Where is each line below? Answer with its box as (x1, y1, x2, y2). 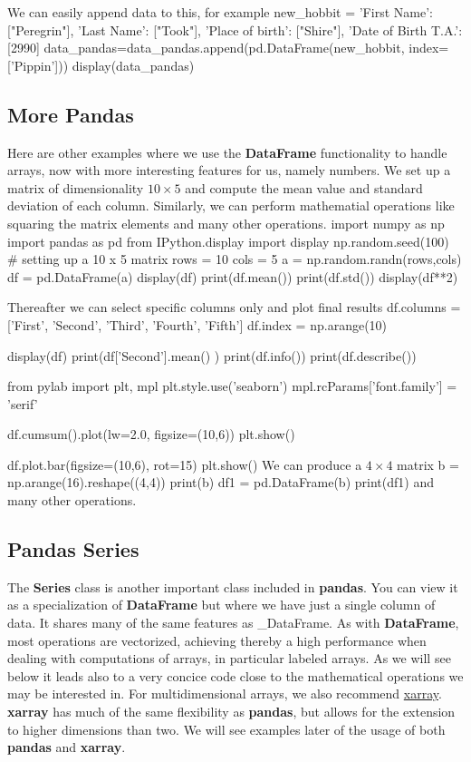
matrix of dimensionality (7, 178, 144, 197)
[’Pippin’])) (7, 55, 69, 74)
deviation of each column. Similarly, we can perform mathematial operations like (7, 196, 455, 215)
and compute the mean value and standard (185, 178, 423, 197)
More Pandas (7, 100, 134, 128)
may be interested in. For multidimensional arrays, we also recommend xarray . (7, 684, 442, 703)
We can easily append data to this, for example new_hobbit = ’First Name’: (7, 3, 433, 21)
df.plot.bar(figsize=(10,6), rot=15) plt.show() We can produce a (7, 454, 362, 474)
